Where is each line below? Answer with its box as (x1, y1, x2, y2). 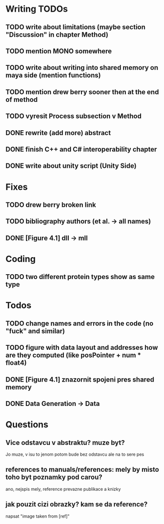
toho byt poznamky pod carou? (5, 473, 102, 482)
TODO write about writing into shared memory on (5, 63, 159, 72)
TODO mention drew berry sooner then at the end (5, 88, 159, 96)
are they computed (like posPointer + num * (5, 351, 141, 360)
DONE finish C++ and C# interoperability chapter (5, 145, 157, 153)
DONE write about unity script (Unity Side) (5, 162, 137, 170)
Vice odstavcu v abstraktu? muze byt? (5, 438, 125, 447)
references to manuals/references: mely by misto (5, 465, 159, 474)
